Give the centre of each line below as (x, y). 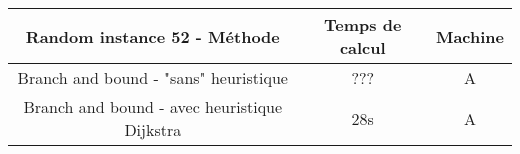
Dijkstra (153, 129)
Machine (469, 36)
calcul (362, 47)
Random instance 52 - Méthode (152, 36)
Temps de (363, 24)
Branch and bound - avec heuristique (153, 106)
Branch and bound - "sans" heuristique (152, 77)
